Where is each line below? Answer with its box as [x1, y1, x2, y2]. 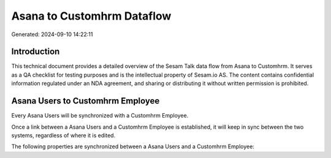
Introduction [11, 47, 60, 57]
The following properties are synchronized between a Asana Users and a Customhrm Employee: [11, 143, 254, 150]
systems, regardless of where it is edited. [11, 132, 116, 139]
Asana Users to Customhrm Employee [11, 96, 160, 107]
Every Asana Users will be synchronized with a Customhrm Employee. [11, 112, 189, 119]
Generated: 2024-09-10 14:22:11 [11, 31, 93, 38]
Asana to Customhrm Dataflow [11, 9, 172, 23]
